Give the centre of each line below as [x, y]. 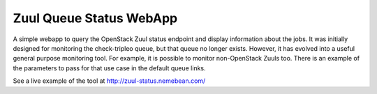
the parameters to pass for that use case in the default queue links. [109, 68]
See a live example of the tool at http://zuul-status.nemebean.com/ [109, 81]
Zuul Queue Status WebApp [95, 18]
